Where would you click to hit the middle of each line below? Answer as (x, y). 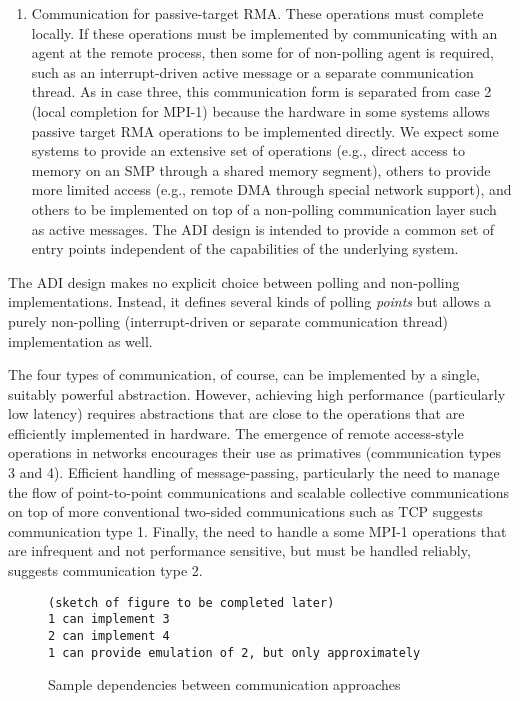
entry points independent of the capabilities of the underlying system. (245, 248)
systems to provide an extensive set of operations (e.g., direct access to (248, 150)
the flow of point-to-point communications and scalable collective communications (259, 491)
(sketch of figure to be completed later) (191, 602)
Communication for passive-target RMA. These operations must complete (257, 13)
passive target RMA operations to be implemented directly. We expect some (265, 130)
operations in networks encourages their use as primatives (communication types (255, 452)
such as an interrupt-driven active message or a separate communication (252, 71)
